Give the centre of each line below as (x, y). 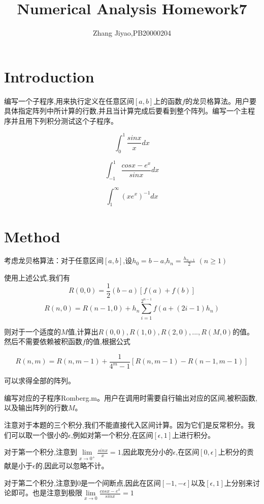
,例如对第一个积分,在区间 (112, 435)
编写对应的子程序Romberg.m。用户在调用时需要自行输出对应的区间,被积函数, (131, 397)
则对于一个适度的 (32, 331)
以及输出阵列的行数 (36, 408)
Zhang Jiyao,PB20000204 (132, 33)
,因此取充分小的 (147, 452)
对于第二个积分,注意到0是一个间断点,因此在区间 (82, 482)
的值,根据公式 (108, 341)
